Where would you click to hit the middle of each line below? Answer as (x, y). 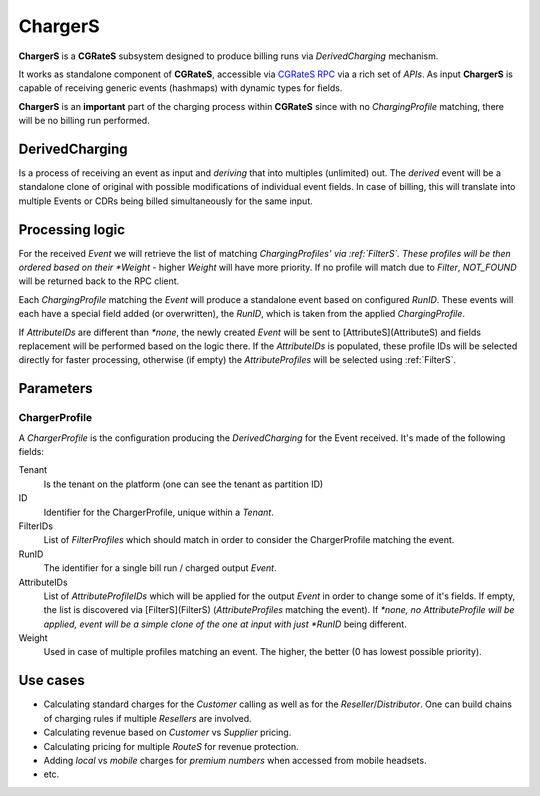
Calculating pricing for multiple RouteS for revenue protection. (171, 746)
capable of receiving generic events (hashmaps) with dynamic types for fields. (180, 88)
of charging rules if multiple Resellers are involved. (147, 718)
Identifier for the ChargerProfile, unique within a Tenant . (158, 512)
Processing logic (71, 229)
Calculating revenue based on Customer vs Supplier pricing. (167, 732)
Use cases (51, 680)
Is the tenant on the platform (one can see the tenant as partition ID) (183, 484)
